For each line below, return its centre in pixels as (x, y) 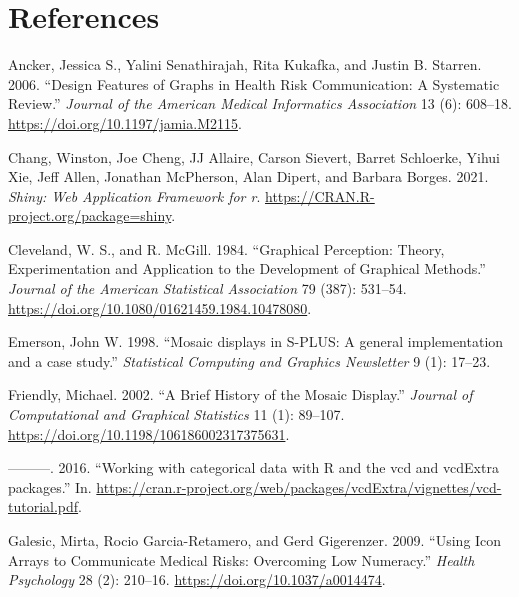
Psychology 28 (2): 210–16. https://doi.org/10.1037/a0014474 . (197, 579)
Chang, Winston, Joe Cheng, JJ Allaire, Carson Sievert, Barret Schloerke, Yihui (254, 156)
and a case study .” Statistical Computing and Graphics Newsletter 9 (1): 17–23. (249, 360)
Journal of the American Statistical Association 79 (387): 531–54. (207, 288)
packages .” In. (50, 486)
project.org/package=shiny (90, 215)
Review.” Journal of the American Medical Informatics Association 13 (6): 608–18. (260, 103)
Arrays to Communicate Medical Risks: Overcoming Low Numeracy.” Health (241, 559)
